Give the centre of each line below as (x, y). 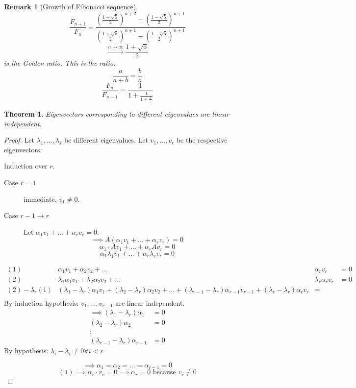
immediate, (40, 199)
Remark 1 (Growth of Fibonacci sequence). (71, 6)
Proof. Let (19, 140)
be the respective (202, 140)
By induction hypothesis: (41, 303)
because (164, 373)
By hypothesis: (26, 351)
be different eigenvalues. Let (106, 140)
